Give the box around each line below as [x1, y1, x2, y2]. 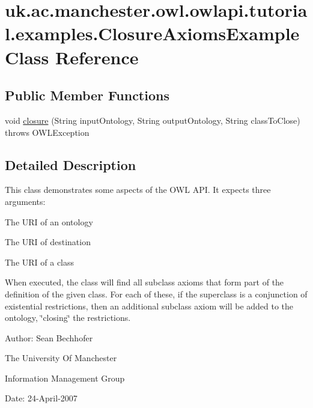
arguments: [5, 195, 46, 207]
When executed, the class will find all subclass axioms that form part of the [5, 276, 284, 288]
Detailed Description [5, 155, 136, 174]
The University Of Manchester [5, 352, 117, 364]
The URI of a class [5, 255, 74, 268]
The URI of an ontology [5, 215, 93, 228]
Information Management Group [5, 371, 125, 384]
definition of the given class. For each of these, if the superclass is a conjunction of [5, 287, 308, 300]
